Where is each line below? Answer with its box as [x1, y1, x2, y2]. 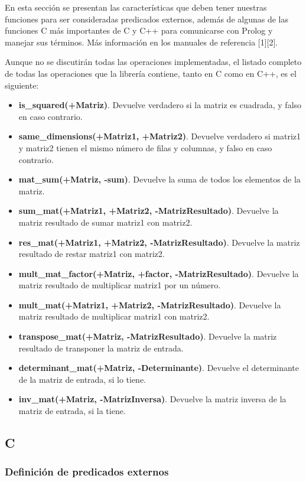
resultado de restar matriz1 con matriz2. [18, 247, 165, 260]
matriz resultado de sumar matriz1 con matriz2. [18, 216, 193, 228]
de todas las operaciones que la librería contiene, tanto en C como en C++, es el [5, 67, 297, 79]
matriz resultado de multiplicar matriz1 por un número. [18, 279, 221, 291]
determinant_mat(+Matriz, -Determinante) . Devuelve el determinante [18, 361, 300, 374]
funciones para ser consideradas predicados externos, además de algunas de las [5, 12, 288, 25]
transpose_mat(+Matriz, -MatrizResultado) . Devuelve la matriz [18, 330, 277, 343]
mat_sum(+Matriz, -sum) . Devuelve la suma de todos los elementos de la [18, 173, 301, 185]
